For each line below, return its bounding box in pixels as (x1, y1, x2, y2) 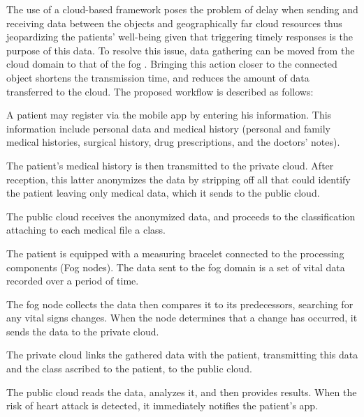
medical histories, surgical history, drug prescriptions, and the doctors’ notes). (6, 135, 340, 149)
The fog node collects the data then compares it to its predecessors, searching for (6, 296, 354, 311)
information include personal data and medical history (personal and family (6, 121, 331, 135)
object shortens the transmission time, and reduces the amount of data (6, 70, 310, 84)
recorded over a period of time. (6, 273, 139, 288)
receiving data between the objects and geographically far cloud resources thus (6, 15, 342, 30)
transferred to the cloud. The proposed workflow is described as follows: (6, 84, 314, 98)
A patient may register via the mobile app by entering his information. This (6, 107, 332, 122)
